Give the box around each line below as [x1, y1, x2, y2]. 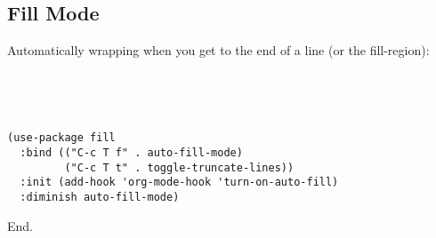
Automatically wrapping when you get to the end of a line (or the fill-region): [7, 41, 430, 59]
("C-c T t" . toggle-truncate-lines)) [64, 161, 295, 174]
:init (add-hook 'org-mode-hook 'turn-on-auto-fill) [20, 176, 339, 189]
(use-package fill [7, 131, 116, 145]
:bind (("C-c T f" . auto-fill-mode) [20, 147, 243, 160]
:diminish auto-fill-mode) [20, 191, 180, 204]
